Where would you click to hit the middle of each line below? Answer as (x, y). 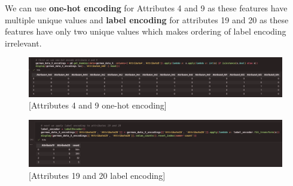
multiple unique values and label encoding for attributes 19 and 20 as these (147, 19)
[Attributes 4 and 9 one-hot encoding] (98, 105)
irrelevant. (23, 43)
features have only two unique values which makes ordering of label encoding (146, 31)
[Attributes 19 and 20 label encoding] (97, 175)
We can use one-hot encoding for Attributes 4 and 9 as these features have (146, 8)
